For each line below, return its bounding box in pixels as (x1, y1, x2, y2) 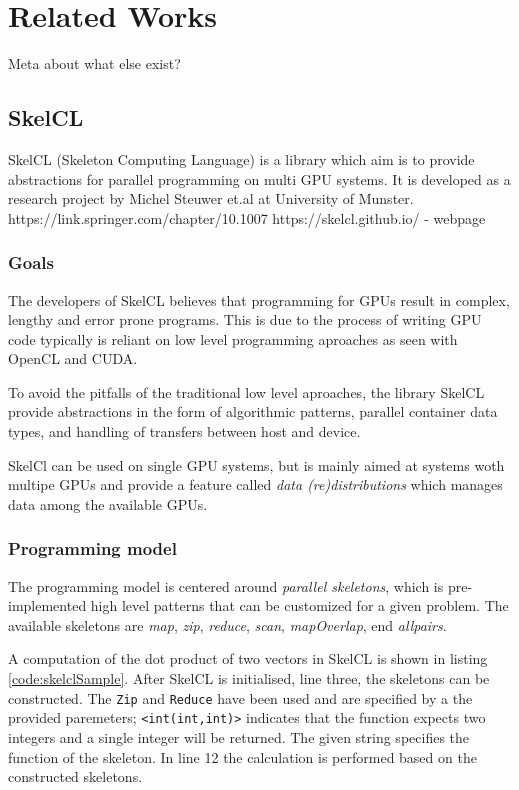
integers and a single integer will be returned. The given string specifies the (8, 726, 470, 747)
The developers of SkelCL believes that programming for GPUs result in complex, (8, 289, 510, 310)
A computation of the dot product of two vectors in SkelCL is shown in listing (8, 648, 488, 669)
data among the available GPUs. (8, 493, 208, 514)
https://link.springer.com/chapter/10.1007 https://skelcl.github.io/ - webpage (8, 207, 486, 228)
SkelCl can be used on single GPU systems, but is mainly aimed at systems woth (8, 454, 505, 475)
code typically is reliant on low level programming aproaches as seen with (8, 328, 458, 349)
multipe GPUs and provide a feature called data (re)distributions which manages (8, 474, 503, 495)
